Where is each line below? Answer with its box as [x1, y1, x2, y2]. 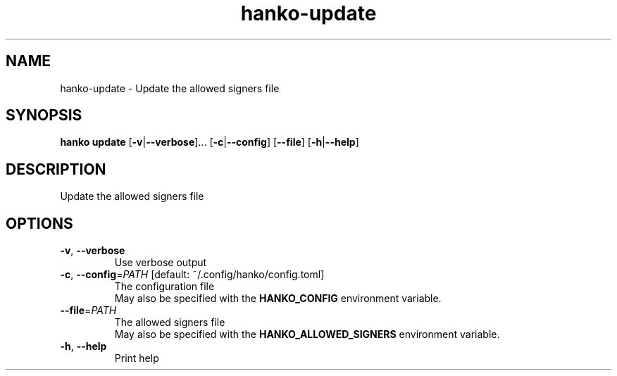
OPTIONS [6, 214, 73, 232]
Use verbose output [114, 256, 207, 269]
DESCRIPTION [6, 160, 106, 178]
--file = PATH [60, 304, 117, 317]
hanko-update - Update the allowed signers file [60, 82, 280, 94]
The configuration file [114, 280, 215, 293]
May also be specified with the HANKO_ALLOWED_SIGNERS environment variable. [114, 328, 500, 341]
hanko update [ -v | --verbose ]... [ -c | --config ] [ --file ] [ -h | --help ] [60, 136, 359, 149]
